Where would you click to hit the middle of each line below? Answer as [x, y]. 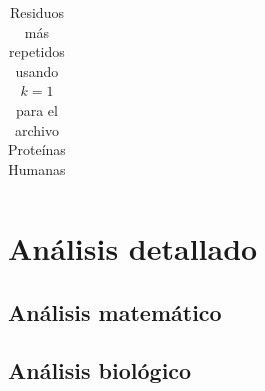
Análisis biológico [100, 370]
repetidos [37, 51]
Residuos [36, 12]
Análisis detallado [133, 248]
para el [36, 109]
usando [37, 70]
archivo [36, 129]
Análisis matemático [115, 311]
